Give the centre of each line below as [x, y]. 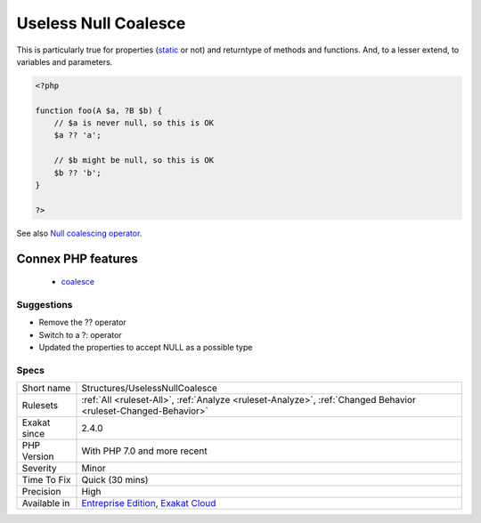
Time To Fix [46, 480]
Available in [46, 503]
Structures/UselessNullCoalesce [150, 389]
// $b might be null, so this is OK [134, 161]
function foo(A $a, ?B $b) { [99, 110]
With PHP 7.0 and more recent [145, 451]
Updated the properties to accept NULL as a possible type [146, 348]
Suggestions [45, 304]
